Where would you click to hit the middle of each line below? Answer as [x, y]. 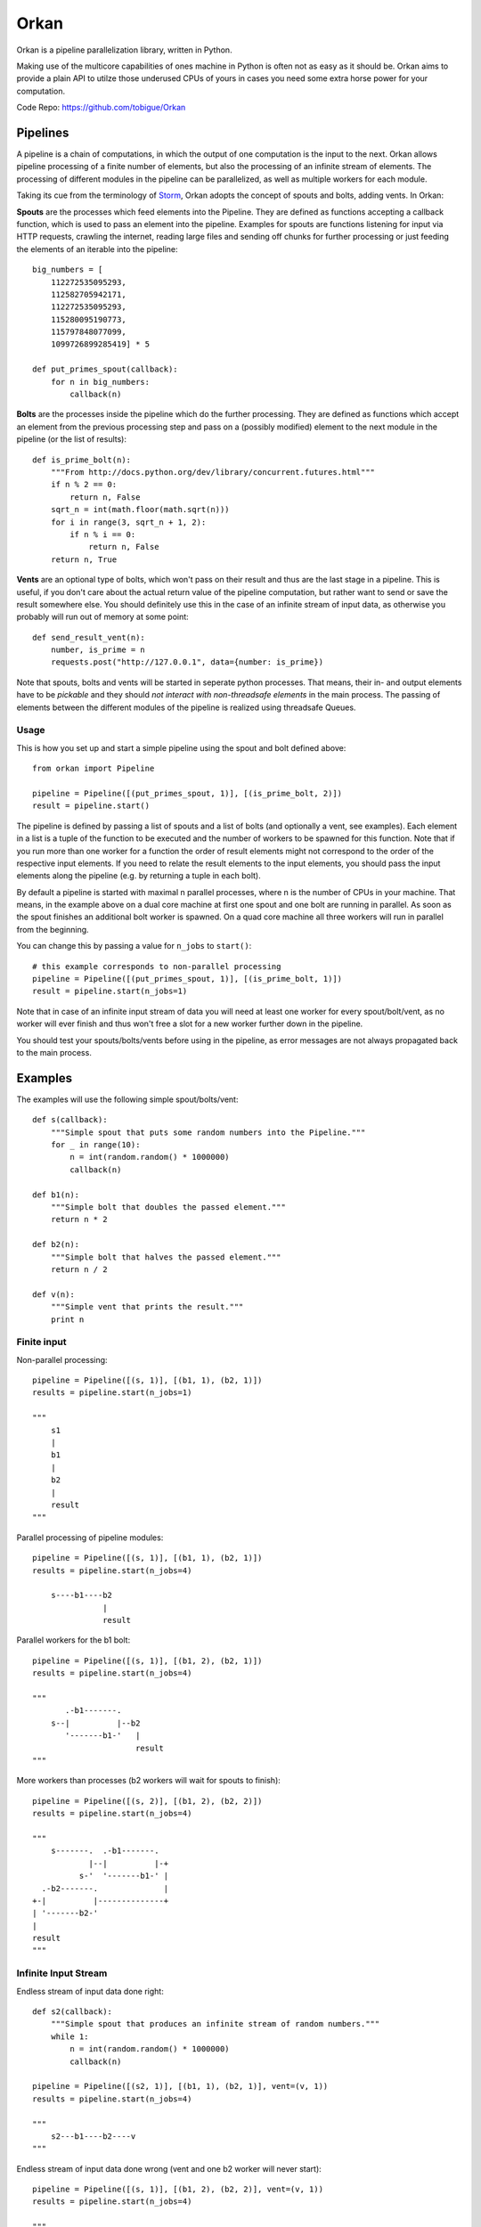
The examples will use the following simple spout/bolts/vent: [127, 1099]
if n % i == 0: [103, 534]
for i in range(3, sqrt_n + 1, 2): [128, 522]
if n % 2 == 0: [84, 485]
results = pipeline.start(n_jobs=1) [112, 1393]
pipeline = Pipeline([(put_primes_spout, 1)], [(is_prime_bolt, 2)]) [188, 793]
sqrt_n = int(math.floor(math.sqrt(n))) [140, 510]
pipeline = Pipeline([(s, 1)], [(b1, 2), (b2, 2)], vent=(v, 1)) [178, 2190]
